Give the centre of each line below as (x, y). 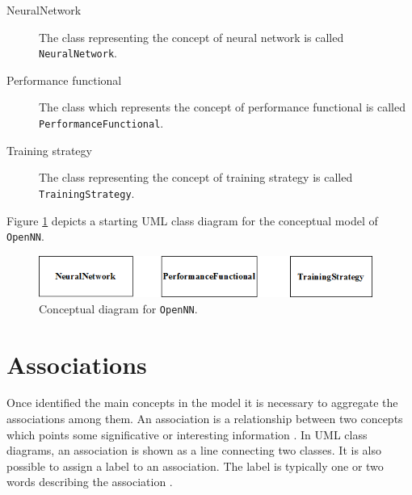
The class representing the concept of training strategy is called (196, 177)
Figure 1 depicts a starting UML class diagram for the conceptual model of (192, 220)
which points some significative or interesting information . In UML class (187, 434)
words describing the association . (90, 482)
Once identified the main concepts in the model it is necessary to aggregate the (202, 403)
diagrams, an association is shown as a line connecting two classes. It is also (194, 450)
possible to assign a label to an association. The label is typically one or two (195, 466)
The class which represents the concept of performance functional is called (222, 107)
